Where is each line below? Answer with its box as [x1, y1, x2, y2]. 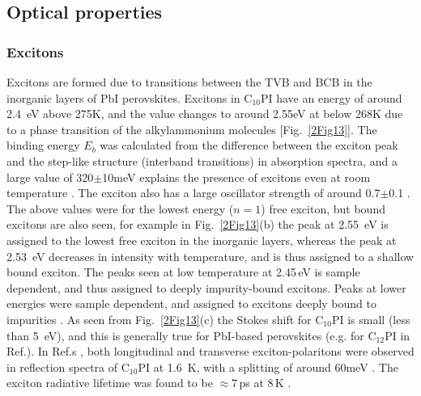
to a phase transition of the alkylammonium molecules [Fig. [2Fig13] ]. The [6, 120, 377, 137]
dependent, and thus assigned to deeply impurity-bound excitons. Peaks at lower [6, 279, 406, 296]
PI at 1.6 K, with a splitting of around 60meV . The [138, 358, 398, 375]
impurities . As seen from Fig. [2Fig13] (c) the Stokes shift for [6, 310, 312, 327]
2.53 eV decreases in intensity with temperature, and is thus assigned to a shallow [6, 247, 415, 264]
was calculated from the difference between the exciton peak [100, 137, 398, 154]
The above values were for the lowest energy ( [6, 200, 234, 217]
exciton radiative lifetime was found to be [6, 374, 213, 391]
